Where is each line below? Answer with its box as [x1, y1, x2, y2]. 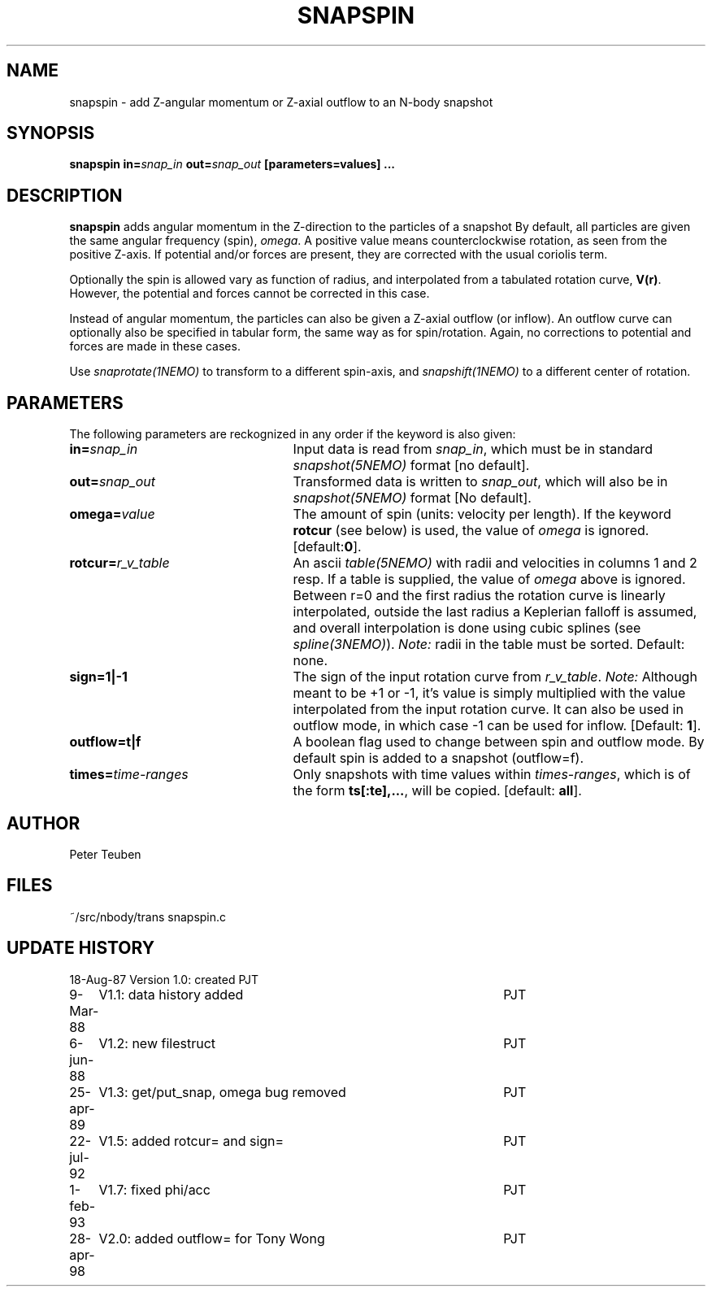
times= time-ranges [69, 766, 189, 783]
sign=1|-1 [69, 668, 128, 686]
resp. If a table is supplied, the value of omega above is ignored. [293, 571, 686, 588]
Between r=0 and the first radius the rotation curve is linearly [293, 587, 666, 604]
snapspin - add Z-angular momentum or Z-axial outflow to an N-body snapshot [69, 94, 493, 109]
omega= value [69, 506, 155, 523]
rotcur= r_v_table [69, 555, 170, 572]
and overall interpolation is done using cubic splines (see [293, 620, 641, 637]
